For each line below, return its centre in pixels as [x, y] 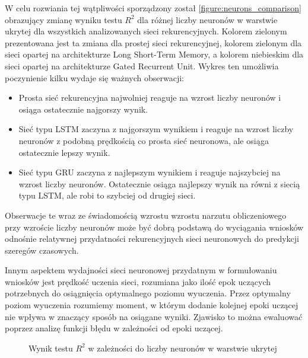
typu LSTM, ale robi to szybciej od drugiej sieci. [107, 195]
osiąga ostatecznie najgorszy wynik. [83, 109]
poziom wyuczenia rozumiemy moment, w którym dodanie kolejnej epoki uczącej [152, 305]
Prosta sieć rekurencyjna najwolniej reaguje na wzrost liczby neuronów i [150, 98]
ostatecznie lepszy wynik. [64, 152]
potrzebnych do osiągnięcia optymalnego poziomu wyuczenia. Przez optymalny [148, 293]
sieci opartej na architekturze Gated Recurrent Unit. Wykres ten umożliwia [142, 65]
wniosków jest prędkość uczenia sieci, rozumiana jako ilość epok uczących [138, 281]
